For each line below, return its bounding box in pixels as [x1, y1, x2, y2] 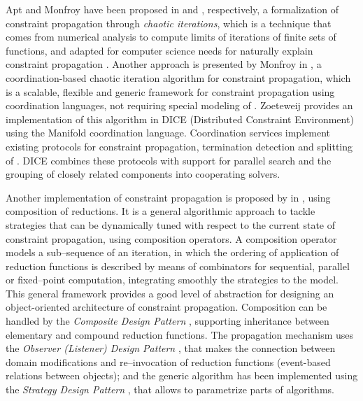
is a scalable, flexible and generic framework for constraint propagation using [6, 84, 335, 99]
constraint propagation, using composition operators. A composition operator [6, 231, 337, 246]
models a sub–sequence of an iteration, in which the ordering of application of [6, 245, 339, 260]
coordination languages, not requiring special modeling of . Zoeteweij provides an [6, 98, 353, 113]
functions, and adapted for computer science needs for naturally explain [6, 43, 313, 57]
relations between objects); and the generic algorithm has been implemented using [6, 368, 358, 383]
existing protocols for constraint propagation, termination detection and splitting [6, 139, 353, 153]
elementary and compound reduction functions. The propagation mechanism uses [6, 327, 354, 342]
